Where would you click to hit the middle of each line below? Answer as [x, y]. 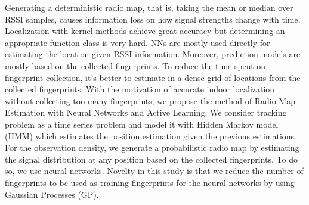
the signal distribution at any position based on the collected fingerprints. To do [151, 159]
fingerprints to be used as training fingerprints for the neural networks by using [150, 182]
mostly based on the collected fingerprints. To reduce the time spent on [135, 65]
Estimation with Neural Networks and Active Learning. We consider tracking [146, 112]
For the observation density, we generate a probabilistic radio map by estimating [152, 147]
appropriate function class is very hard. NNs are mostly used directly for [137, 42]
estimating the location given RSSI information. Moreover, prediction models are [153, 54]
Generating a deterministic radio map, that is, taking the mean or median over [149, 7]
